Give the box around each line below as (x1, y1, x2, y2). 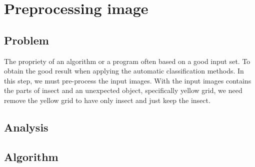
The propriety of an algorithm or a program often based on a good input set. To (4, 55, 250, 66)
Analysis (4, 119, 48, 134)
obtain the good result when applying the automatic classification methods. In (4, 65, 244, 76)
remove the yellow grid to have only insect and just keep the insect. (4, 94, 210, 105)
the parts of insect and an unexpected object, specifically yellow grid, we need (4, 85, 242, 95)
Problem (4, 32, 49, 47)
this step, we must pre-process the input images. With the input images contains (4, 75, 251, 85)
